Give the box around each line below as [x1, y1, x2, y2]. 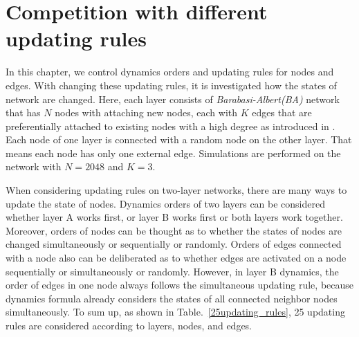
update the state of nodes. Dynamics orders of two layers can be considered [6, 196, 325, 210]
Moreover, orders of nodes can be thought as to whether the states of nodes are [6, 223, 342, 237]
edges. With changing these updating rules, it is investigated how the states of [6, 78, 337, 92]
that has [6, 105, 41, 120]
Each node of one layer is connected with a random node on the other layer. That [6, 132, 352, 147]
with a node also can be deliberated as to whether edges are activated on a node [6, 251, 347, 265]
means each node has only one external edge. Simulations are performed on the [6, 145, 341, 160]
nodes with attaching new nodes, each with [55, 105, 238, 120]
